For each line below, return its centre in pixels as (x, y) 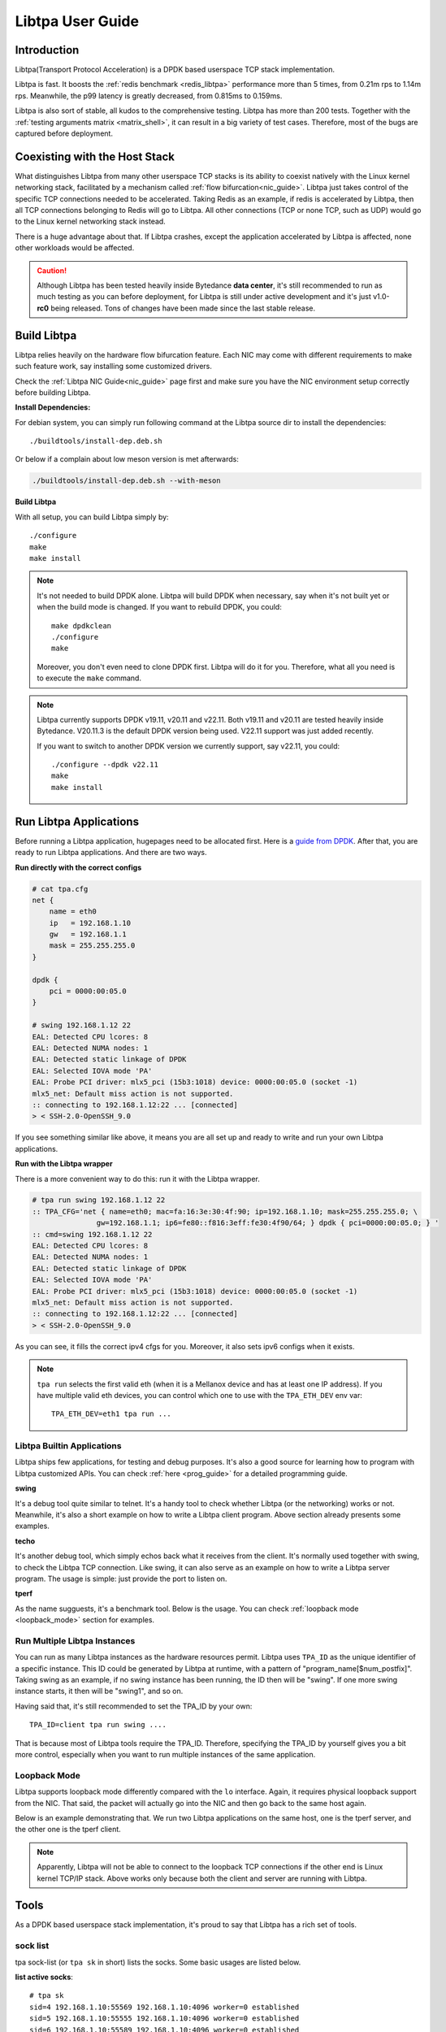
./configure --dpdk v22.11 (105, 765)
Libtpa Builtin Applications (68, 1446)
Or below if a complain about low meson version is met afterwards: (127, 459)
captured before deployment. (64, 133)
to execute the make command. (89, 678)
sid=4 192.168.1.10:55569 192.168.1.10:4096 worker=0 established (165, 2007)
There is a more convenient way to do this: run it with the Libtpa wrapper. (137, 1179)
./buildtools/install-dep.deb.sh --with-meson (126, 481)
